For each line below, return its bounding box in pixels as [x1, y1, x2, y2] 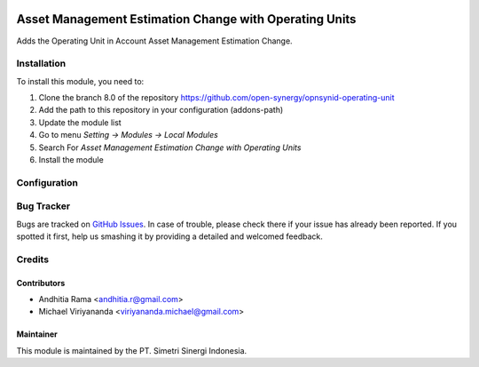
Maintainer [16, 329, 58, 339]
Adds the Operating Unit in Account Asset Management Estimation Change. [16, 36, 293, 46]
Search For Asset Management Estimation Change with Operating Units [38, 142, 302, 153]
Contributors [16, 277, 66, 288]
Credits [16, 253, 49, 266]
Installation [16, 58, 67, 70]
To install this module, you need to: [16, 76, 145, 86]
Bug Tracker [16, 200, 71, 212]
